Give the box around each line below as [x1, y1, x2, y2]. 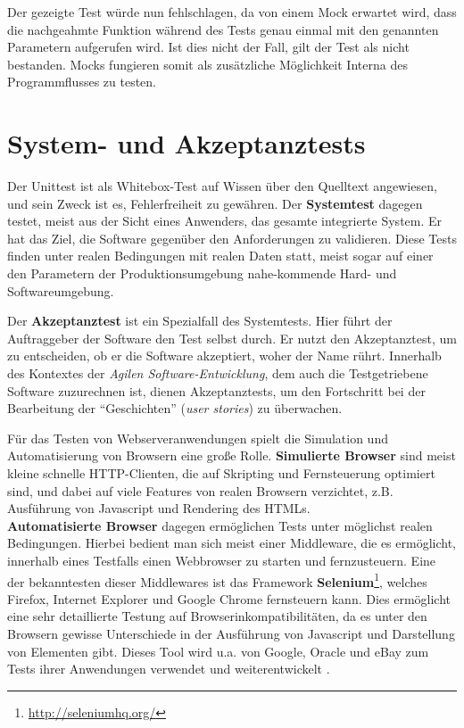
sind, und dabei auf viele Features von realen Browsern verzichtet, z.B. [7, 481, 394, 500]
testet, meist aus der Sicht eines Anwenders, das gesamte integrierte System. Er [7, 211, 443, 230]
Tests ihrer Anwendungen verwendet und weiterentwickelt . [7, 659, 330, 678]
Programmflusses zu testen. [7, 72, 157, 91]
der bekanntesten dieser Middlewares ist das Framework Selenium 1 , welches [7, 569, 427, 591]
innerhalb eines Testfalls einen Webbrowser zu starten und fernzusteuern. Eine [7, 550, 436, 569]
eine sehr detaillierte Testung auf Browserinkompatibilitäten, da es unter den [7, 607, 427, 625]
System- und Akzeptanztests [7, 125, 366, 161]
